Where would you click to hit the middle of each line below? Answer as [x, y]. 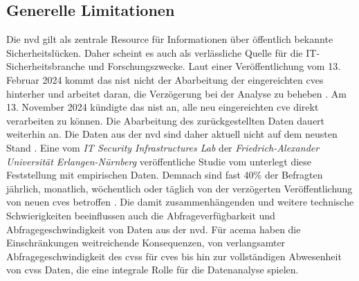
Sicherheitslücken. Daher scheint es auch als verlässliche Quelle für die [155, 52]
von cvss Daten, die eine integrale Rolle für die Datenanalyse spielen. [153, 270]
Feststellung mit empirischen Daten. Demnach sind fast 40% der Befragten [165, 175]
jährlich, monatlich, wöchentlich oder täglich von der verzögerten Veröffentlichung [179, 188]
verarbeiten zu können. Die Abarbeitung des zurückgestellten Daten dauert [166, 120]
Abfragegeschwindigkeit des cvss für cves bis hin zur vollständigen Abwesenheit [174, 256]
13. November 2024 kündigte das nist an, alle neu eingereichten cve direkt [163, 107]
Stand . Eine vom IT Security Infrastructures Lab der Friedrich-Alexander [163, 147]
